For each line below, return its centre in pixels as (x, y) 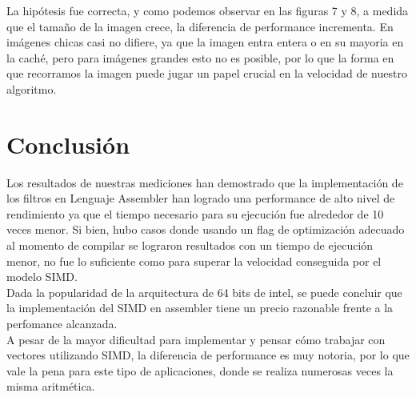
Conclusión (68, 144)
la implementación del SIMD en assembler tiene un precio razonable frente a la (200, 308)
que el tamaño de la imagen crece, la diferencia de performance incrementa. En (200, 26)
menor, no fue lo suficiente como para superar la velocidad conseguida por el (194, 261)
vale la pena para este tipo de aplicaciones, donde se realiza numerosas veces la (200, 370)
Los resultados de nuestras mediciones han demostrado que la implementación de (205, 182)
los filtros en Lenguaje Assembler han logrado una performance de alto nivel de (201, 198)
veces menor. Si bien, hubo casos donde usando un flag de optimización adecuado (206, 229)
